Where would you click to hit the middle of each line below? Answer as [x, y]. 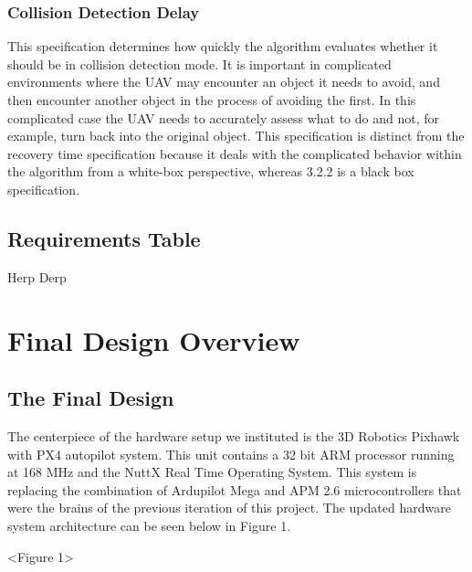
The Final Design [91, 398]
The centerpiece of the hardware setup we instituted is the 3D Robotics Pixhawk [234, 435]
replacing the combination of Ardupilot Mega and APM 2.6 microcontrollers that [235, 489]
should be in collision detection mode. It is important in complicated [199, 64]
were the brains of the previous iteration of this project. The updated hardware [229, 508]
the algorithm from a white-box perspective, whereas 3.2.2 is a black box [211, 171]
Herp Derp [37, 276]
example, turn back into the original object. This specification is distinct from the [236, 136]
